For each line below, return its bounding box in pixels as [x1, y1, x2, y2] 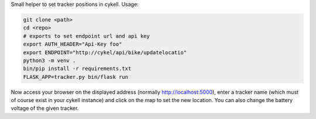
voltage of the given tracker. [11, 105, 79, 112]
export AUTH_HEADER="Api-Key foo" [23, 41, 122, 48]
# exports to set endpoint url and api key [23, 33, 150, 39]
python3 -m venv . [23, 57, 76, 64]
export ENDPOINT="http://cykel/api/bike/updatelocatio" [23, 49, 187, 55]
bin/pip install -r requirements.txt [23, 65, 132, 72]
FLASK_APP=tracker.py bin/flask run [23, 73, 129, 80]
